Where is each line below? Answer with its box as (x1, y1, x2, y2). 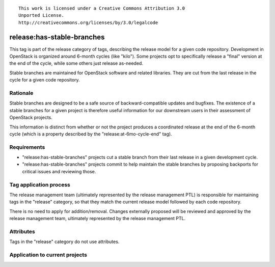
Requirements (9, 143, 45, 150)
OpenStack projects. (9, 115, 53, 121)
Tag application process (9, 181, 71, 188)
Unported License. (18, 13, 65, 18)
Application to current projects (9, 251, 88, 258)
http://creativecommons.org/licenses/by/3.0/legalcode (18, 19, 158, 25)
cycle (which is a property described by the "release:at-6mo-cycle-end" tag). (9, 130, 173, 137)
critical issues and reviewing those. (22, 168, 96, 174)
